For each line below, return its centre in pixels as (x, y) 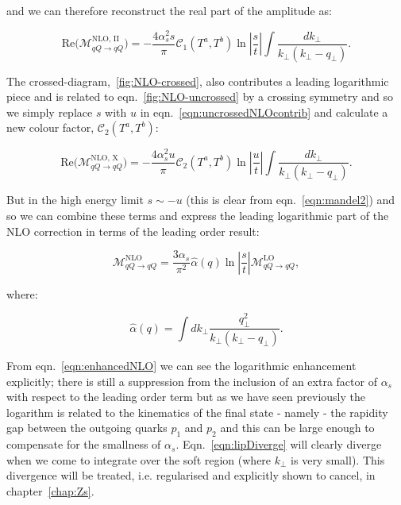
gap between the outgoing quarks (87, 428)
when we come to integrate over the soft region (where (139, 459)
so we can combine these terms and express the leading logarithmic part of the (198, 215)
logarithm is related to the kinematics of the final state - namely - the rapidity (197, 412)
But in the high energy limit (75, 200)
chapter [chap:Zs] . (50, 490)
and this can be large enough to (297, 428)
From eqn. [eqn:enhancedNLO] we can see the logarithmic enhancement (181, 365)
